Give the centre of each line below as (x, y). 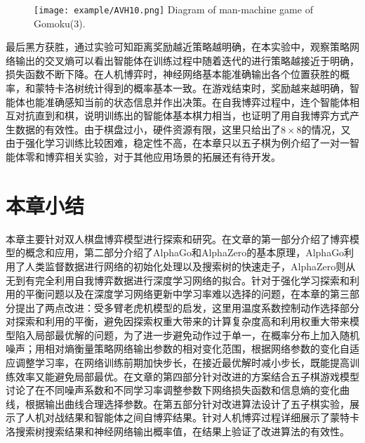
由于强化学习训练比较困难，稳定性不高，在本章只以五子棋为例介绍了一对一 (178, 143)
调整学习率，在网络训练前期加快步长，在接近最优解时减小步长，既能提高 (182, 363)
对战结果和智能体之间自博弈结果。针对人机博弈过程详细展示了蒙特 (197, 417)
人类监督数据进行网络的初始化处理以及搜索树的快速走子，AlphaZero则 (185, 266)
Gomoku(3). (60, 23)
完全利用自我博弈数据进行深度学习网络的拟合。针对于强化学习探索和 (192, 280)
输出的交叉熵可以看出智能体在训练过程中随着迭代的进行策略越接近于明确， (187, 60)
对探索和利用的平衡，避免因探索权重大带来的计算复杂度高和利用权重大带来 (178, 321)
